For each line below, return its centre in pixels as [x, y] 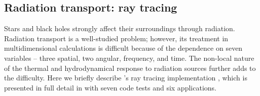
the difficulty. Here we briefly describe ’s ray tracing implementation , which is [126, 78]
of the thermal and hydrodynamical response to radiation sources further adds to [130, 68]
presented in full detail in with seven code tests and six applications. [110, 87]
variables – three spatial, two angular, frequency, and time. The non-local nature [129, 58]
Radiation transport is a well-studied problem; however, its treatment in [116, 38]
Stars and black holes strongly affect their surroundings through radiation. [120, 28]
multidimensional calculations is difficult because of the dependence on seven [123, 48]
